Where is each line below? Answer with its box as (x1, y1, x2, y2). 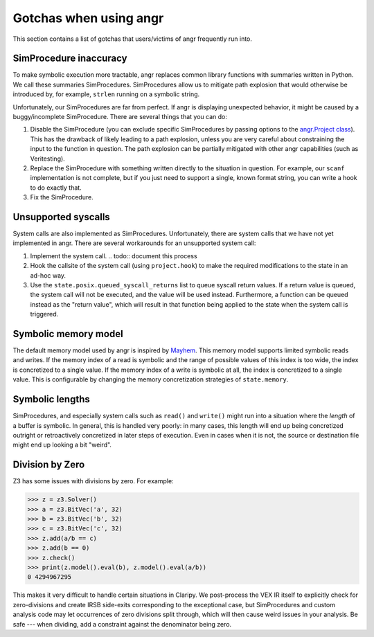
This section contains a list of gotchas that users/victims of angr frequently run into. (12, 35, 253, 43)
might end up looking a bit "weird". (12, 440, 112, 449)
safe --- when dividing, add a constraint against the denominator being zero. (12, 620, 232, 628)
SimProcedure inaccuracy (12, 53, 127, 64)
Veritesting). (30, 154, 65, 163)
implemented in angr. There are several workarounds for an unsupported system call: (12, 239, 256, 247)
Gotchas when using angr (12, 10, 164, 26)
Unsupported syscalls (12, 211, 110, 223)
